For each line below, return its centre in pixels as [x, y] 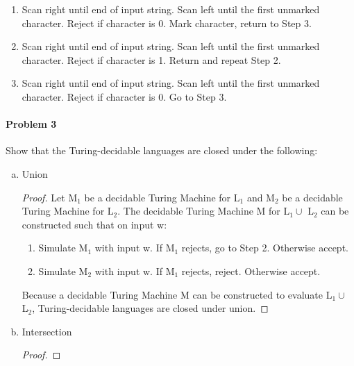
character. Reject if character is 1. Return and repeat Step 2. [151, 59]
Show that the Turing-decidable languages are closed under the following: [162, 150]
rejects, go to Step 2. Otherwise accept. [265, 248]
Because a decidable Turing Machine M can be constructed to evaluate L [177, 294]
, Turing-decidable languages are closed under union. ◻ [150, 308]
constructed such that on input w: [94, 224]
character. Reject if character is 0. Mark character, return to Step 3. [167, 23]
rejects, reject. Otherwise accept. [251, 271]
